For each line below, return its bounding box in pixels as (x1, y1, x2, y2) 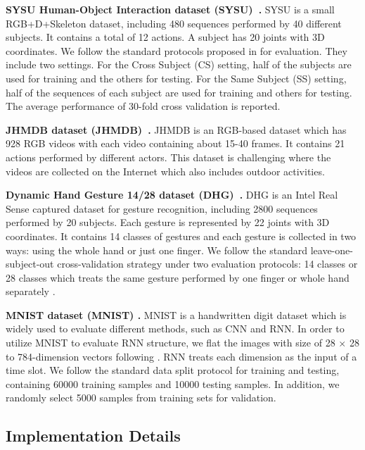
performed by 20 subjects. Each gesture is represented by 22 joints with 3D (6, 215, 330, 230)
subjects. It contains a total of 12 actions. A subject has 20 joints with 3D (6, 30, 325, 44)
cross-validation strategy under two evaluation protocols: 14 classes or (57, 256, 358, 271)
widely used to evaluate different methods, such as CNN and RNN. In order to (6, 321, 345, 336)
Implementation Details (6, 425, 181, 446)
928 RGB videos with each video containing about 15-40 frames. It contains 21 (6, 136, 345, 151)
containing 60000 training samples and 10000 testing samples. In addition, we (6, 376, 340, 391)
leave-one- (310, 242, 353, 257)
